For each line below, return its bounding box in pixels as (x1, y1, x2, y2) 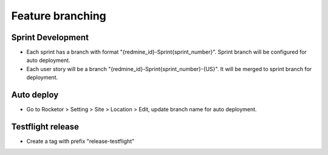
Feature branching (11, 9, 106, 22)
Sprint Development (11, 32, 89, 43)
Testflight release (11, 122, 79, 132)
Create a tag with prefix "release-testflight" (26, 137, 135, 145)
